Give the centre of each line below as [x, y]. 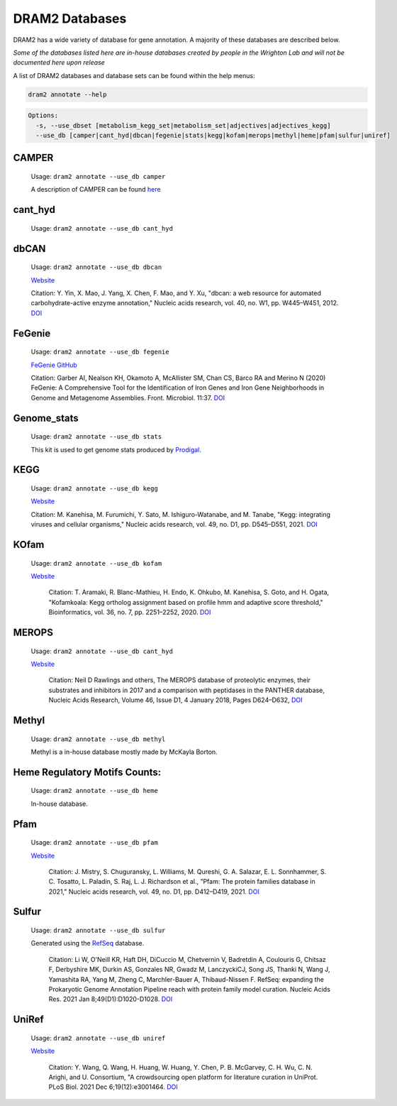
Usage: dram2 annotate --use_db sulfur [98, 931]
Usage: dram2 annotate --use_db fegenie [100, 352]
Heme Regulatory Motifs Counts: [87, 772]
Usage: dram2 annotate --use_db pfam [95, 843]
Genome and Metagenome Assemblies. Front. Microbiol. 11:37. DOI [128, 398]
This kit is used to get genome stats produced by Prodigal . [116, 449]
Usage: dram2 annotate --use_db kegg [95, 488]
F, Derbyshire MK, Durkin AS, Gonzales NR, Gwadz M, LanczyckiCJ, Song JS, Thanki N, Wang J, [189, 970]
